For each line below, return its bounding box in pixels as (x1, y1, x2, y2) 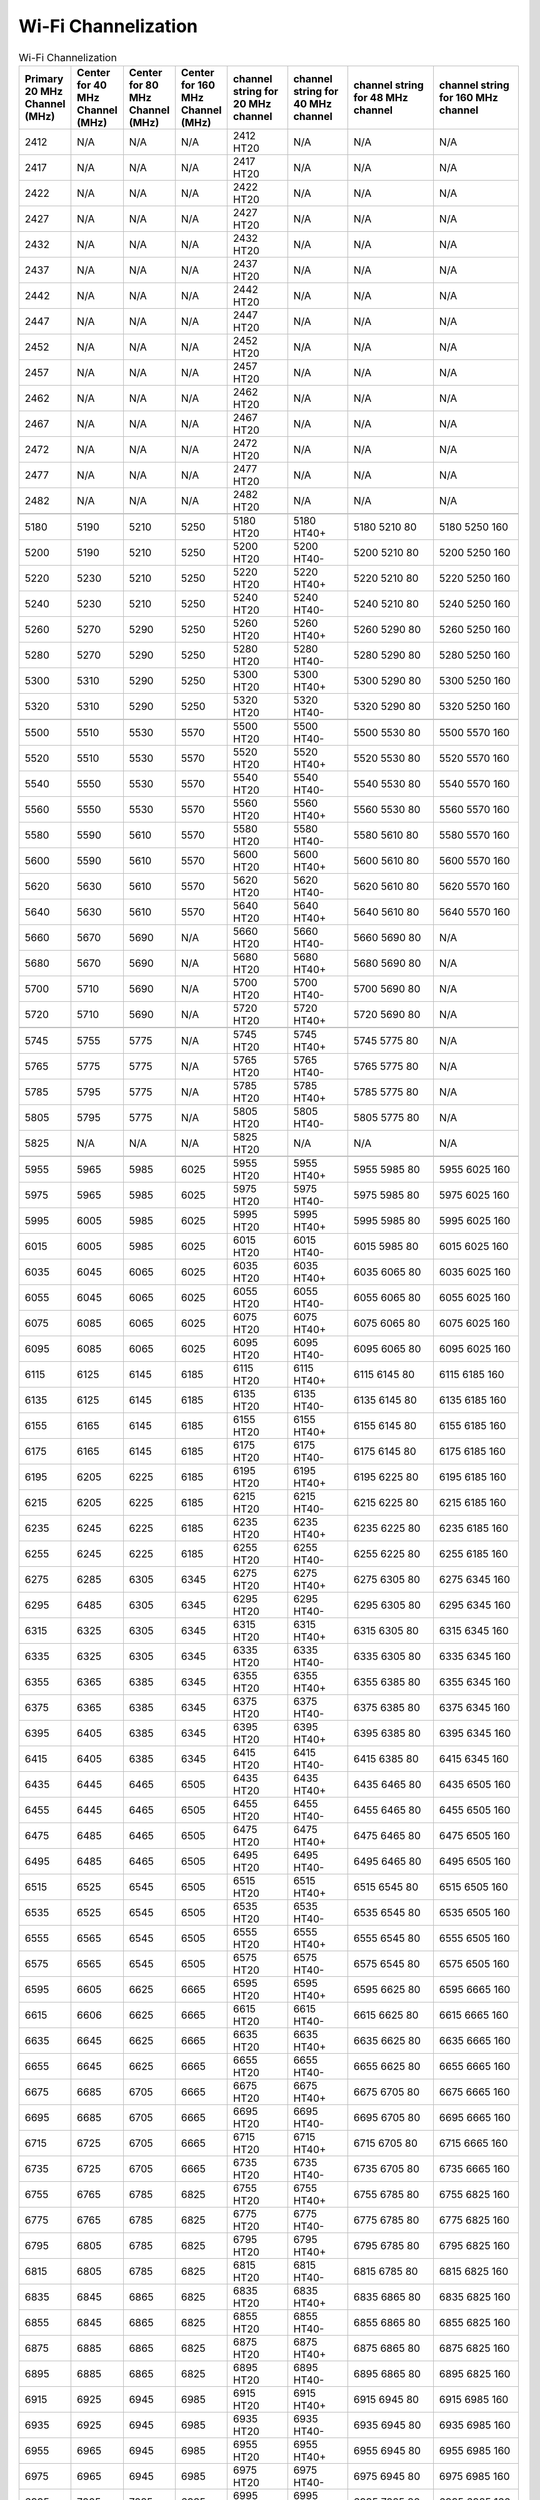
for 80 (128, 78, 159, 92)
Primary (24, 71, 64, 85)
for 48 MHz (353, 90, 409, 104)
